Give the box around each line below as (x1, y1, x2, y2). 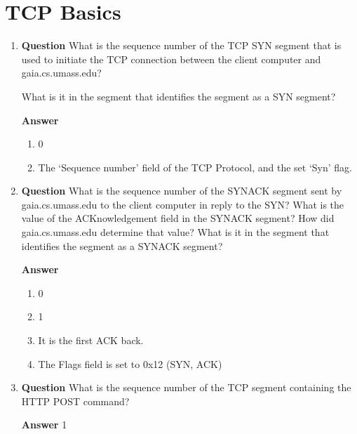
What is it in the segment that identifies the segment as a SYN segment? (21, 88, 336, 103)
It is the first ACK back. (38, 333, 144, 348)
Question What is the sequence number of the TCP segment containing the (21, 380, 351, 395)
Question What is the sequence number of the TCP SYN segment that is (21, 38, 342, 53)
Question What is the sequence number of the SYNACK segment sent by (21, 183, 342, 198)
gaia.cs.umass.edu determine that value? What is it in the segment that (21, 225, 330, 239)
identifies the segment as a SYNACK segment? (21, 238, 223, 253)
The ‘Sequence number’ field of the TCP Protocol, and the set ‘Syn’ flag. (38, 159, 352, 174)
